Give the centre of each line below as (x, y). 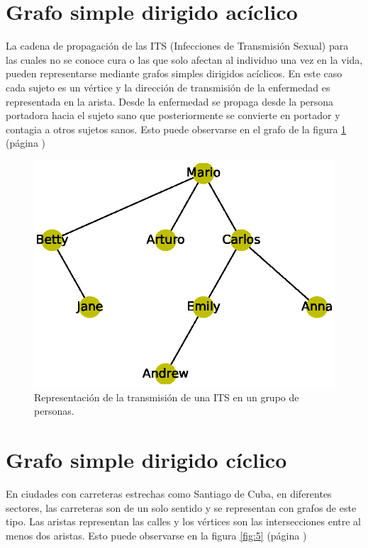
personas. (54, 411)
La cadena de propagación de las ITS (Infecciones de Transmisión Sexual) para (177, 46)
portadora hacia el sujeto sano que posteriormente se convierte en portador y (173, 115)
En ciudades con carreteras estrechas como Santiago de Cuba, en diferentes (169, 493)
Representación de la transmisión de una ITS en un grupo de (167, 397)
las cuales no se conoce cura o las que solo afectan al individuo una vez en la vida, (184, 59)
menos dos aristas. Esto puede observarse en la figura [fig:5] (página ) (156, 535)
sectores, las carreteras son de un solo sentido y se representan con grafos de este (181, 507)
